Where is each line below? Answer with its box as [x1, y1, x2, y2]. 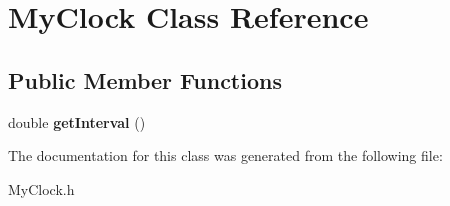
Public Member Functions [8, 64, 282, 95]
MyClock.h [8, 178, 75, 199]
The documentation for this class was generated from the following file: [8, 145, 443, 166]
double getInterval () [8, 111, 146, 132]
